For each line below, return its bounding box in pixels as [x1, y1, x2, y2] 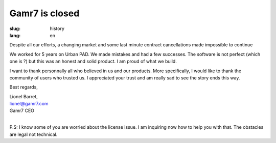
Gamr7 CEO [9, 107, 35, 114]
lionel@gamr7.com [9, 101, 49, 107]
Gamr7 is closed [9, 8, 80, 19]
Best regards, [9, 84, 38, 90]
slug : [9, 25, 20, 32]
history [50, 25, 65, 32]
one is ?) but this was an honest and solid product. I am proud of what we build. [9, 59, 177, 65]
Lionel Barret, [9, 93, 38, 99]
